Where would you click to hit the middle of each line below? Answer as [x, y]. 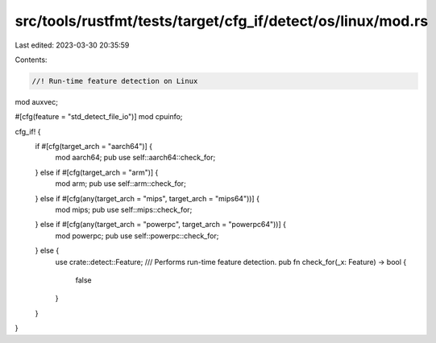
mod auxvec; [36, 101]
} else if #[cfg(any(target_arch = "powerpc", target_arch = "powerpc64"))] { [160, 225]
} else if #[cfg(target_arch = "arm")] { [97, 172]
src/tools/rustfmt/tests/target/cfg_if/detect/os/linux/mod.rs [222, 21]
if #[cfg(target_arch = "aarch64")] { [94, 147]
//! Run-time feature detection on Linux [115, 81]
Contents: [31, 60]
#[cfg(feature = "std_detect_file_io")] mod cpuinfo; [99, 117]
